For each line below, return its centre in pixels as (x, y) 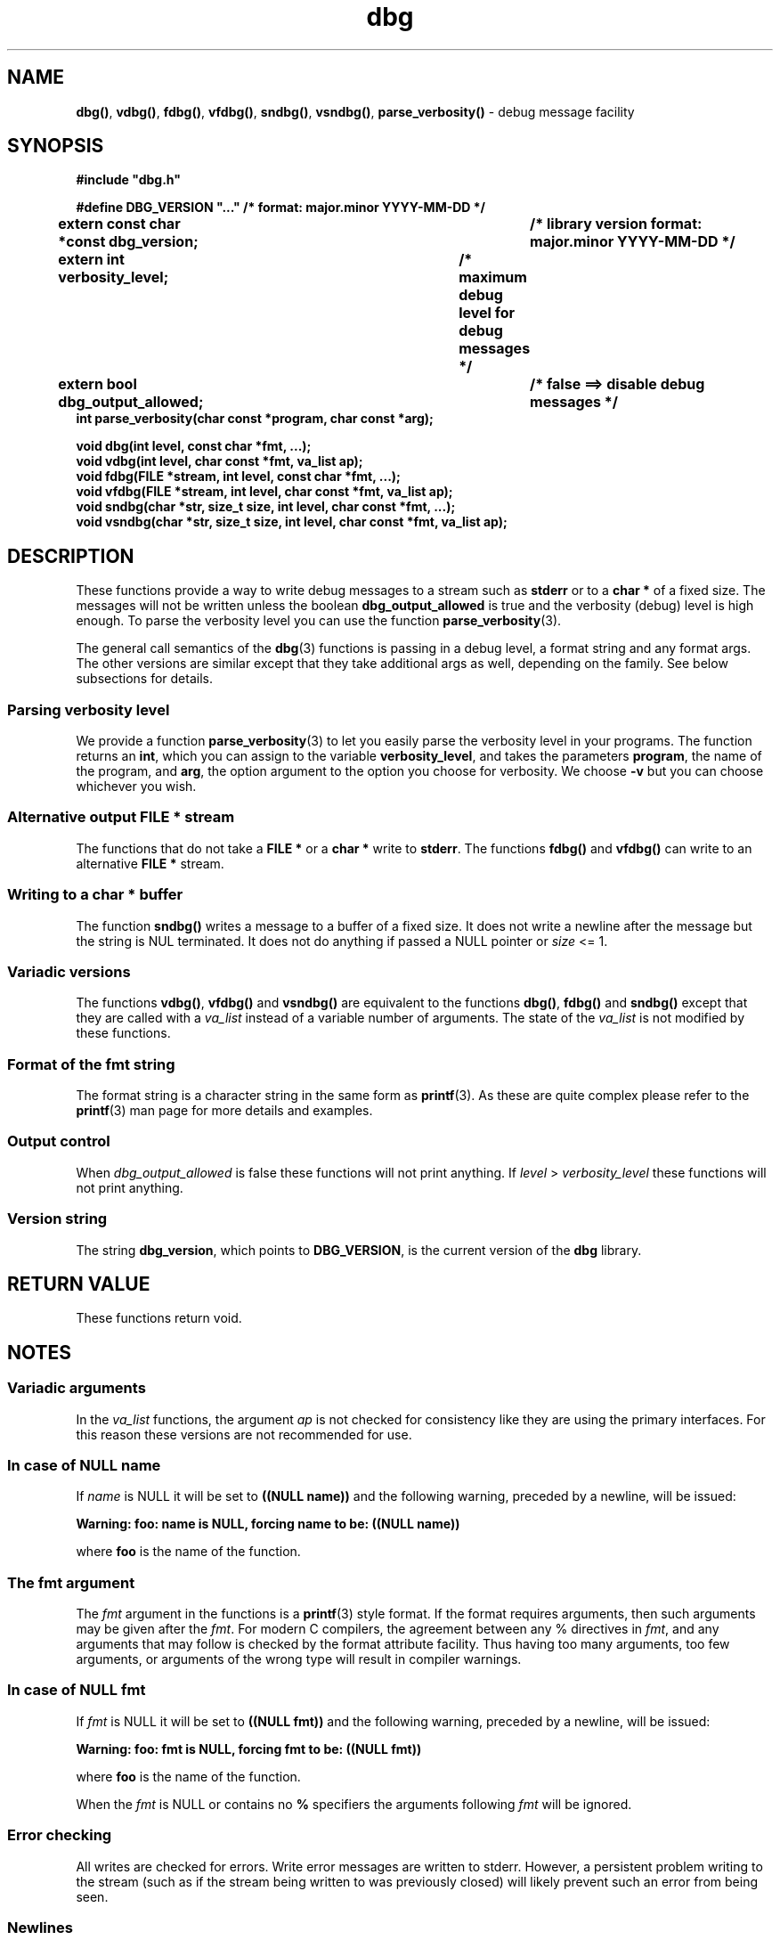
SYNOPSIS (56, 146)
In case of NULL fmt (77, 1690)
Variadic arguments (77, 1388)
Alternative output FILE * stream (121, 817)
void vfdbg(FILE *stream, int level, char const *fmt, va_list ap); (264, 492)
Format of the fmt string (91, 1064)
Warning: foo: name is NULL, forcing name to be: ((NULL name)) (268, 1524)
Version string (57, 1219)
